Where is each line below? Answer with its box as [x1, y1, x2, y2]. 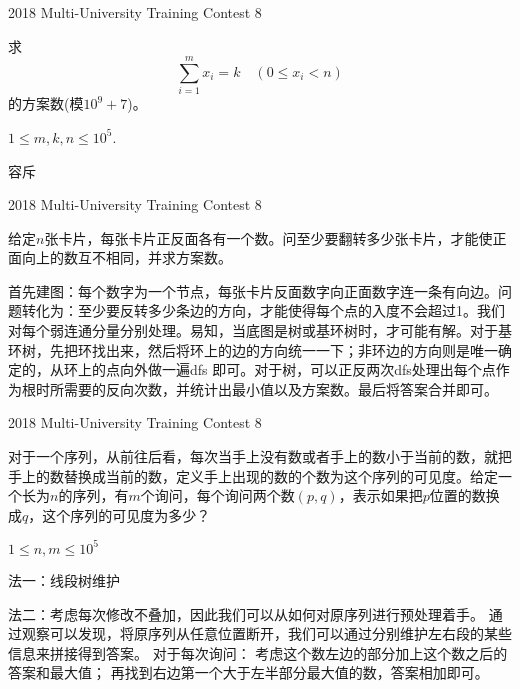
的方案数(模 [8, 93, 84, 114]
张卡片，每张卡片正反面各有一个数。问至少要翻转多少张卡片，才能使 [44, 227, 493, 248]
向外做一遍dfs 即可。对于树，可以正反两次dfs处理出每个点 [119, 359, 496, 380]
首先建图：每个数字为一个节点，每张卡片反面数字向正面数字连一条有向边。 [8, 280, 498, 301]
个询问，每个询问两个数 [140, 485, 295, 506]
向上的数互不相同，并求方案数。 [21, 247, 232, 268]
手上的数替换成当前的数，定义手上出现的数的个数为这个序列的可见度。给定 [8, 465, 498, 486]
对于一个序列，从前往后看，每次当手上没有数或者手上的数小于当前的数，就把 [8, 446, 512, 467]
